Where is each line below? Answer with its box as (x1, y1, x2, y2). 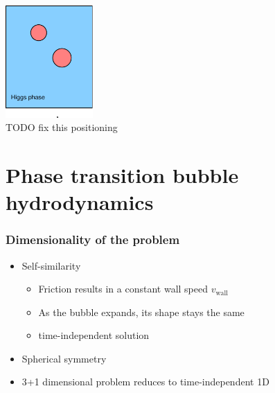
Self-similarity (21, 258, 81, 272)
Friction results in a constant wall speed (38, 281, 209, 296)
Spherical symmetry (21, 351, 107, 365)
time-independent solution (38, 328, 150, 342)
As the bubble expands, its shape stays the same (38, 304, 245, 319)
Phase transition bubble (6, 160, 239, 189)
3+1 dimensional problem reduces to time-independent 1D (21, 374, 269, 389)
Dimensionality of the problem (6, 231, 180, 248)
